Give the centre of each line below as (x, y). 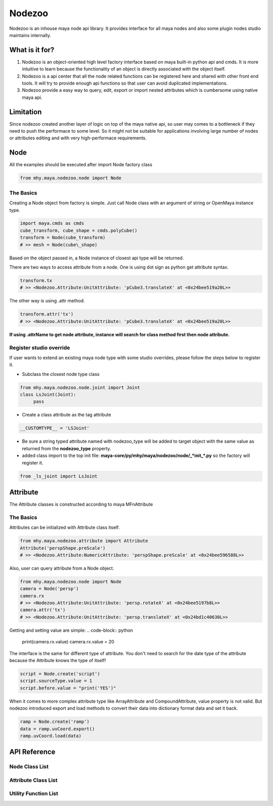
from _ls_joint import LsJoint (59, 476)
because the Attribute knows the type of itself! (58, 661)
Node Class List (29, 766)
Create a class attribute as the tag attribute (66, 415)
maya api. (32, 97)
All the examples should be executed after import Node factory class (81, 165)
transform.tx (36, 281)
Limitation (26, 112)
